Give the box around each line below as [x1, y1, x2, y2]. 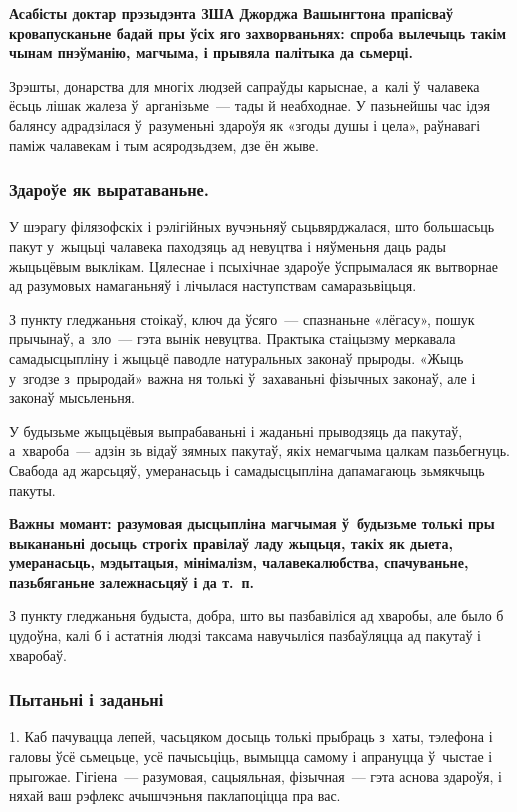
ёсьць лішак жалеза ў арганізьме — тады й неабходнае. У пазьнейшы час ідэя [9, 95, 490, 116]
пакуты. [9, 479, 56, 500]
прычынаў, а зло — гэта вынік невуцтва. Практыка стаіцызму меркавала [9, 328, 456, 349]
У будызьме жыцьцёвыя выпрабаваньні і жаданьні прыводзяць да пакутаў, [9, 420, 463, 441]
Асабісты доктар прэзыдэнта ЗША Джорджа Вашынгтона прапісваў [9, 3, 454, 23]
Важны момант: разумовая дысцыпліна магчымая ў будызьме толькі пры [9, 513, 495, 534]
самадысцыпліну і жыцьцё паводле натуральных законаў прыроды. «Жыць [9, 347, 464, 368]
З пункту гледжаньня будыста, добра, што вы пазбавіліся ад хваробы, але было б [9, 605, 504, 626]
